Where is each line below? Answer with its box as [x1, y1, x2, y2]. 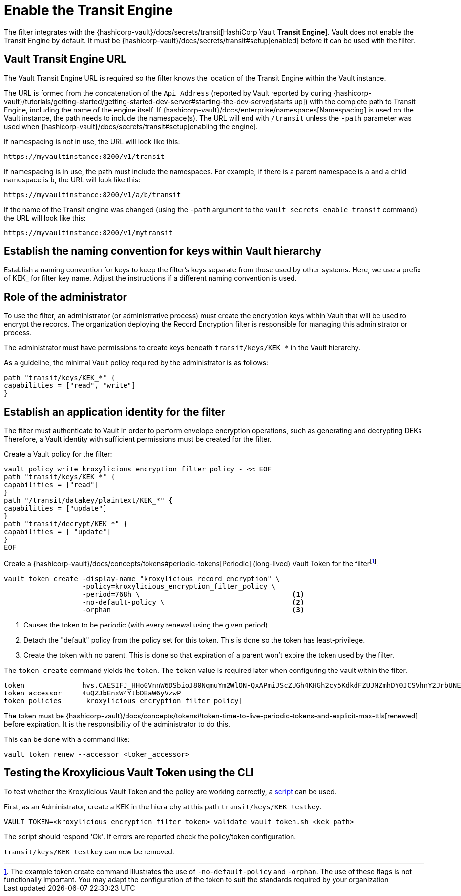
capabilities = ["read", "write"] [4, 381, 136, 390]
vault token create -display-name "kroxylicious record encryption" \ [4, 574, 280, 582]
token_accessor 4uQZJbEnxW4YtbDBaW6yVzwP [4, 689, 181, 697]
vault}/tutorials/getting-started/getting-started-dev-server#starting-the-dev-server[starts [4, 97, 293, 106]
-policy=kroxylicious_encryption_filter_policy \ [82, 582, 276, 590]
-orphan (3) [82, 605, 305, 614]
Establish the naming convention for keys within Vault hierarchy [4, 245, 322, 258]
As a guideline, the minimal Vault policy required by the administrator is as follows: [4, 358, 269, 367]
